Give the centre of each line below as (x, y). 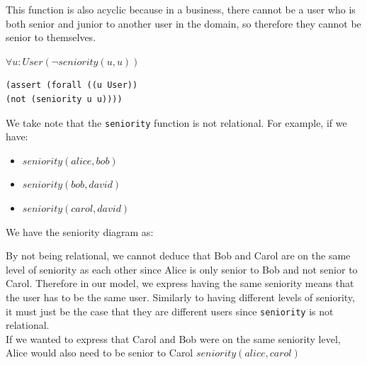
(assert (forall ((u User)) (72, 85)
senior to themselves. (51, 37)
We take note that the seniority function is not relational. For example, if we (176, 122)
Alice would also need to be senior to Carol (100, 353)
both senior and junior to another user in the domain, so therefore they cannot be (183, 23)
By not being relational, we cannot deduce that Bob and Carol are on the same (178, 255)
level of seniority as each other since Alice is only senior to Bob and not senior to (182, 269)
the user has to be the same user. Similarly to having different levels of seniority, (180, 297)
